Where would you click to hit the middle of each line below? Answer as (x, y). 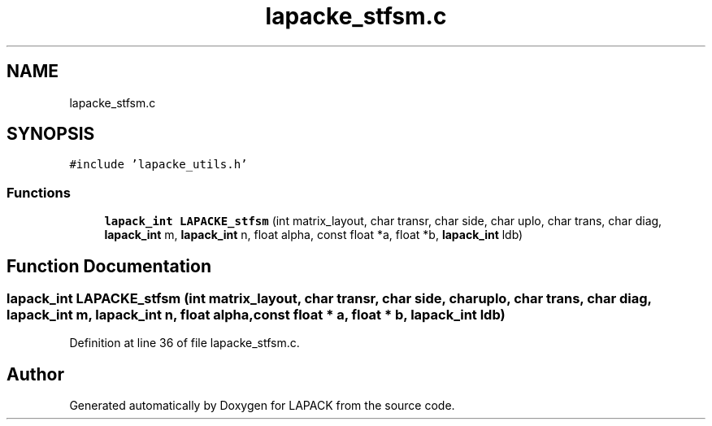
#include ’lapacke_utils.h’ (158, 165)
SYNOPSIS (51, 134)
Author (35, 374)
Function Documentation (109, 266)
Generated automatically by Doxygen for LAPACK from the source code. (262, 406)
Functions (39, 192)
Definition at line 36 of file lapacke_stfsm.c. (185, 343)
